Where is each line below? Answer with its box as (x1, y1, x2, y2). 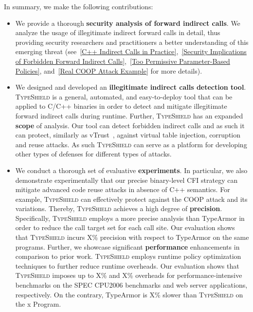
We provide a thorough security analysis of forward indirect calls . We (15, 18, 240, 28)
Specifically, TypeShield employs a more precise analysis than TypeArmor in (15, 213, 245, 223)
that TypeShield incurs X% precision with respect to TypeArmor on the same (15, 232, 249, 242)
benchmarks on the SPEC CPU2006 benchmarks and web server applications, (15, 280, 248, 290)
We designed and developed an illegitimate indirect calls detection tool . (15, 82, 246, 92)
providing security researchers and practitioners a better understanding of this (15, 37, 249, 47)
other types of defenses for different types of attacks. (15, 149, 172, 159)
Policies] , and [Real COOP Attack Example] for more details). (15, 65, 202, 76)
